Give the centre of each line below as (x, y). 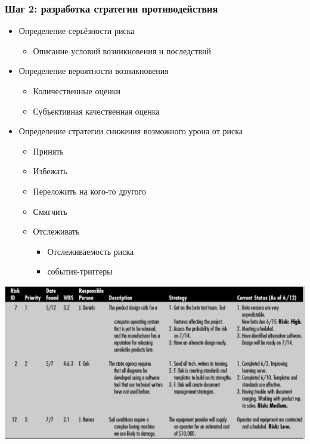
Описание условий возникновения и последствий (122, 50)
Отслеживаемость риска (91, 251)
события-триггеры (80, 271)
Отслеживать (56, 231)
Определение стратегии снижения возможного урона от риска (131, 131)
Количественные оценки (77, 91)
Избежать (50, 171)
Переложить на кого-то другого (89, 191)
